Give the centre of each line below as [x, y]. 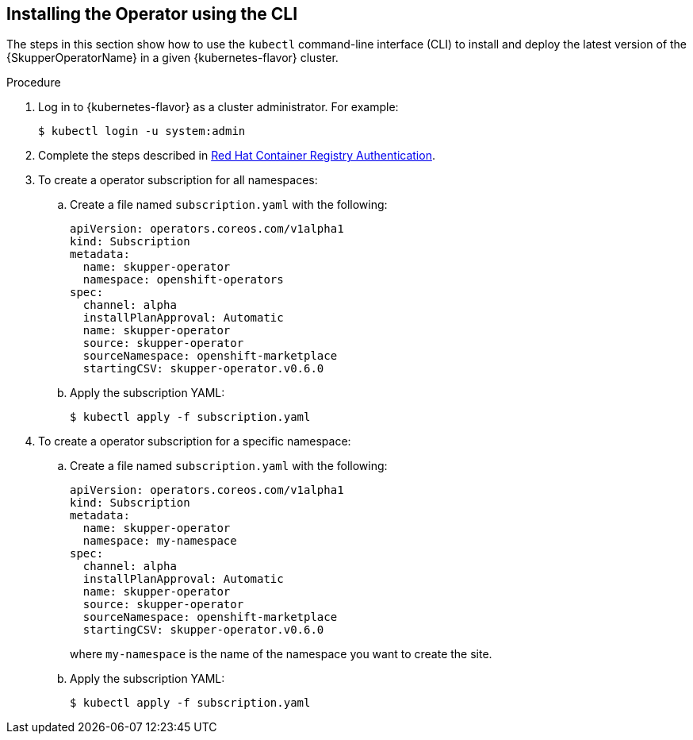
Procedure [34, 83]
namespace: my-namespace [160, 541]
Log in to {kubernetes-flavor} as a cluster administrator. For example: [218, 107]
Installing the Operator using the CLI [152, 14]
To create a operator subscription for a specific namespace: [195, 441]
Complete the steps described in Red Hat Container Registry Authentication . [237, 156]
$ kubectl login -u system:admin [142, 131]
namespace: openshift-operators [183, 280]
